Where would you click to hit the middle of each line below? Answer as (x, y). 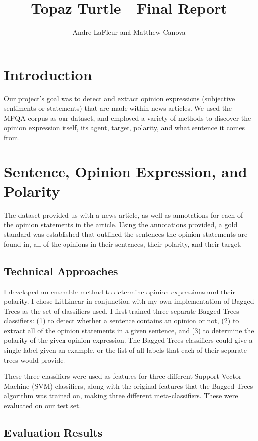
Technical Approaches (61, 270)
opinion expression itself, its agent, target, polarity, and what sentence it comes (125, 127)
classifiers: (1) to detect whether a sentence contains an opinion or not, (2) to (122, 321)
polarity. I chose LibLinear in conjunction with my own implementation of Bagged (129, 301)
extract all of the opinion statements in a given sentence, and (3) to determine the (129, 330)
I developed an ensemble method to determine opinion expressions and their (120, 291)
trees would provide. (35, 359)
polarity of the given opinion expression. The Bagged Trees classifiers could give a (128, 340)
